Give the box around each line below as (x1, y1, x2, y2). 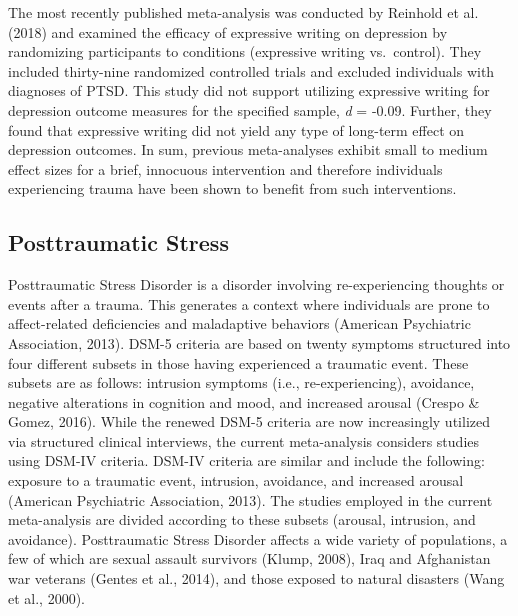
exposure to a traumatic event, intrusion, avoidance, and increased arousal (8, 470, 464, 491)
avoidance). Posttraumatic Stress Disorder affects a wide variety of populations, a (8, 528, 508, 549)
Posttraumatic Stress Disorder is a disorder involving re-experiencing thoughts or (8, 274, 505, 295)
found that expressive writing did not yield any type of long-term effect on (8, 119, 465, 140)
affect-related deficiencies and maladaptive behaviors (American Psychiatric (8, 313, 471, 334)
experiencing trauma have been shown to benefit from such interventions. (8, 178, 457, 199)
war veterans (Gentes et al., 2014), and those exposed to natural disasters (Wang (8, 568, 505, 589)
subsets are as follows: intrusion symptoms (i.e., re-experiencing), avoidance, (8, 372, 475, 393)
